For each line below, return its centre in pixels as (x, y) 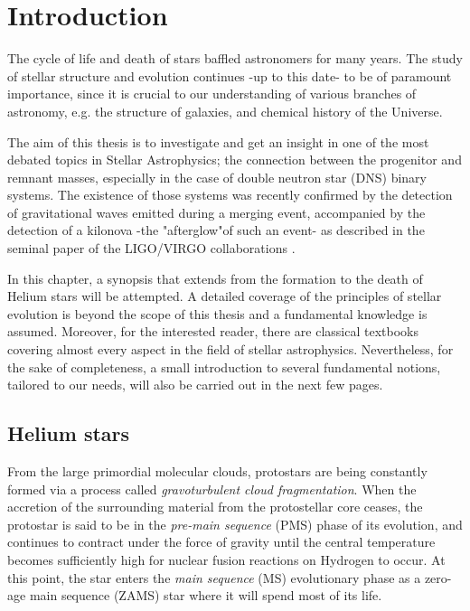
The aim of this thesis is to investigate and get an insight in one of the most (218, 141)
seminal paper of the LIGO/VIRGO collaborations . (151, 248)
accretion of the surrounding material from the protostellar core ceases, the (215, 507)
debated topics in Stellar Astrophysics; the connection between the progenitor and (235, 160)
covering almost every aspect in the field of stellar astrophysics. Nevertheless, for (230, 349)
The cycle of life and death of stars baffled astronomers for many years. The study (235, 58)
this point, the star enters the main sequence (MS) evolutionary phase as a (214, 577)
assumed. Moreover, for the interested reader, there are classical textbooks (213, 331)
